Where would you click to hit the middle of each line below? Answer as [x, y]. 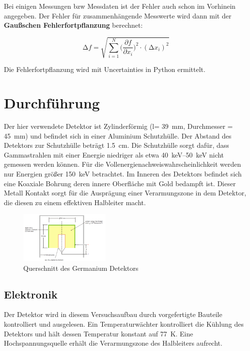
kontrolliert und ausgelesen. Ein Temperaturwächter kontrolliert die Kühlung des [124, 324]
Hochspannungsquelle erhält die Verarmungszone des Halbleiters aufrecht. [113, 343]
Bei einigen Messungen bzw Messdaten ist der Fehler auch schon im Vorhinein [120, 6]
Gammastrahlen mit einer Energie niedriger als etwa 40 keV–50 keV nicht [114, 154]
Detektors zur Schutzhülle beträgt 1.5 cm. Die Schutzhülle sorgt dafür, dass [117, 145]
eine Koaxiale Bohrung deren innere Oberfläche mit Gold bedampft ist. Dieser [120, 183]
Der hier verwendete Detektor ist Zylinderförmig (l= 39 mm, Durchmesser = [118, 126]
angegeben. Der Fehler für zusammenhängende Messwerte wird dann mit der [118, 15]
